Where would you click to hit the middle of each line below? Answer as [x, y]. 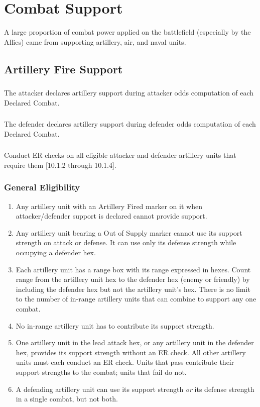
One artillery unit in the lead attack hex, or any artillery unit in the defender [135, 342]
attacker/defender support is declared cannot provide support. [111, 216]
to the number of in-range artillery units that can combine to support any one [136, 299]
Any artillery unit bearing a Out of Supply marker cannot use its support [129, 232]
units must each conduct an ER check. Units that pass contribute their [125, 362]
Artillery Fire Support [63, 69]
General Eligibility [42, 187]
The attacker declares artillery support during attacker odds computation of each [129, 93]
